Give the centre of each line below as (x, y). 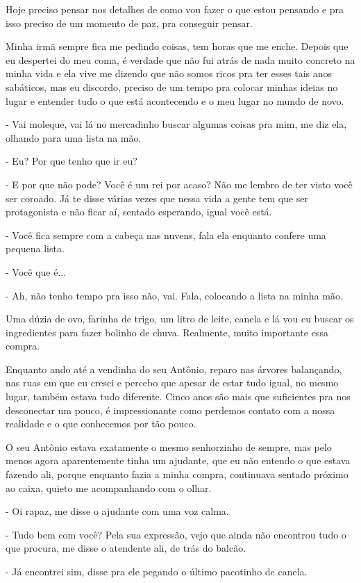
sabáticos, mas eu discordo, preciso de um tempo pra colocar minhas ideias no (172, 87)
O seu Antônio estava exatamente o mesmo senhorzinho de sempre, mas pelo (169, 446)
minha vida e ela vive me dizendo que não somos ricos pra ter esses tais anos (169, 73)
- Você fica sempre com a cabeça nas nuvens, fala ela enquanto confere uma (166, 235)
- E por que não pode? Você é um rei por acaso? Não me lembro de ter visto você (179, 184)
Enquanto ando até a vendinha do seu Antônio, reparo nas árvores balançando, (174, 369)
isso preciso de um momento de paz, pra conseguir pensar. (129, 23)
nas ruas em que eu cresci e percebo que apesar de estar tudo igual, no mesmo (172, 383)
